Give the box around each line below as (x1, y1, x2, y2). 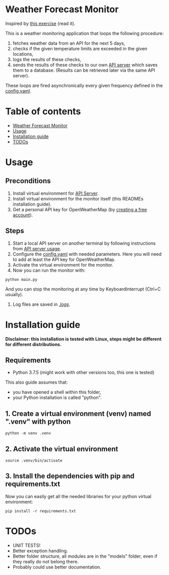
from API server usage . (12, 245, 62, 251)
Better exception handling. (12, 548, 68, 554)
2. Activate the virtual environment (5, 444, 119, 453)
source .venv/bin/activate (5, 458, 63, 464)
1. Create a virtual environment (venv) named (5, 409, 151, 418)
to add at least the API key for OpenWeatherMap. (12, 256, 116, 263)
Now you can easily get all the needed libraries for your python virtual (5, 493, 152, 499)
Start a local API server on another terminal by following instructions (12, 240, 156, 246)
